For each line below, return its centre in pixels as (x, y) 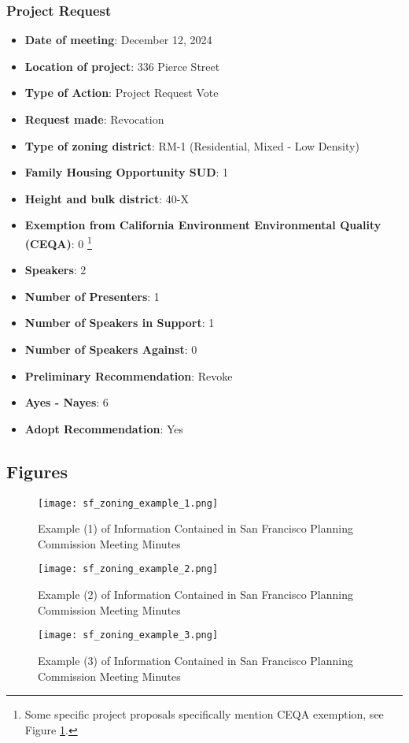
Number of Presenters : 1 (92, 296)
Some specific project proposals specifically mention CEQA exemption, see (204, 714)
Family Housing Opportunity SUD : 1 (127, 172)
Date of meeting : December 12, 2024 (118, 40)
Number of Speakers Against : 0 (111, 349)
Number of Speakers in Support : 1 (120, 323)
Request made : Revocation (94, 119)
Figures (37, 471)
